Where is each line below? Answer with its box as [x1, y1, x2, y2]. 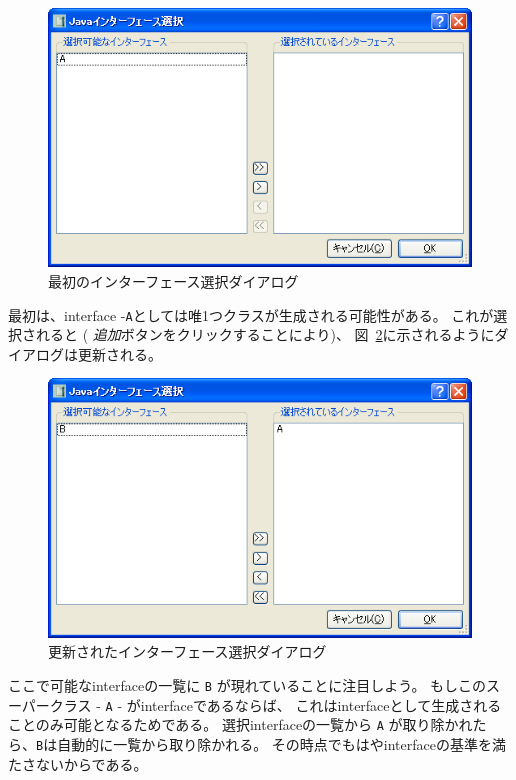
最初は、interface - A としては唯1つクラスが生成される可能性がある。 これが [8, 304, 494, 325]
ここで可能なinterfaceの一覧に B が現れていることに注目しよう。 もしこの [8, 675, 487, 696]
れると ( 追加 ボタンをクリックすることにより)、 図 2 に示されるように [35, 324, 495, 345]
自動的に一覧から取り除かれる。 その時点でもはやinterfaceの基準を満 [57, 734, 506, 755]
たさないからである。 [8, 753, 148, 774]
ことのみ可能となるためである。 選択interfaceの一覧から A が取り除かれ [8, 714, 473, 735]
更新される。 [77, 343, 162, 364]
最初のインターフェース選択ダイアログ [48, 271, 299, 292]
